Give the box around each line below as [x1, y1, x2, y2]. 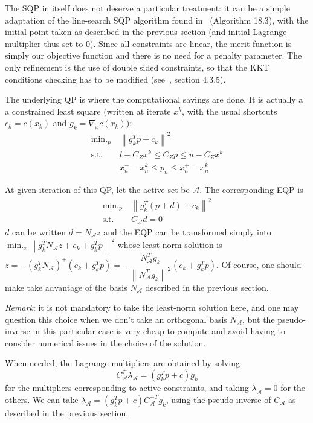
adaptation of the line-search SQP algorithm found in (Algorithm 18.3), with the [5, 13, 309, 26]
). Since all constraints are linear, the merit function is [89, 37, 292, 49]
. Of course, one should [216, 258, 302, 270]
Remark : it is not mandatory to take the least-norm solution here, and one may [5, 301, 299, 314]
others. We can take [5, 393, 79, 406]
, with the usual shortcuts [182, 104, 277, 117]
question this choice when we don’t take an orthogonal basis [5, 313, 227, 325]
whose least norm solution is [117, 238, 222, 251]
